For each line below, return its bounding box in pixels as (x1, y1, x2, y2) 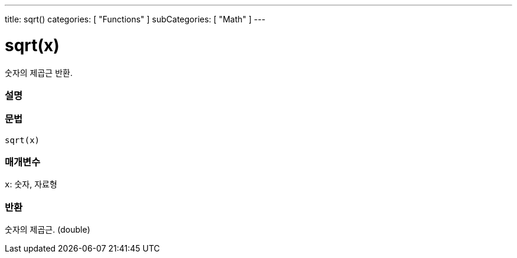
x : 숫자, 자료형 (5, 179, 57, 190)
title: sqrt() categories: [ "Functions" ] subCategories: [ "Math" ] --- (5, 14, 266, 24)
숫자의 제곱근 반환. (5, 67, 73, 78)
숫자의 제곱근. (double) (5, 224, 90, 235)
